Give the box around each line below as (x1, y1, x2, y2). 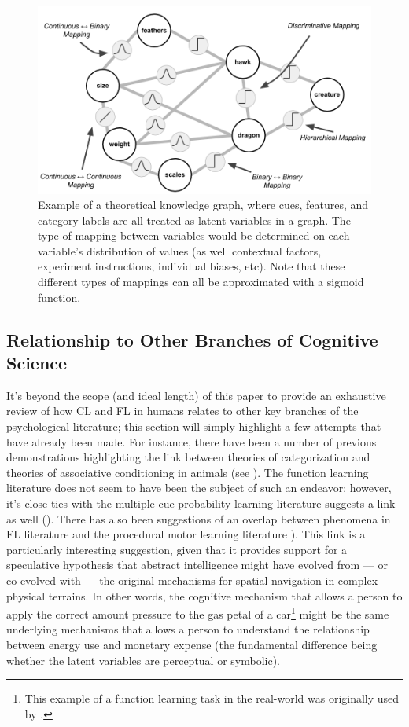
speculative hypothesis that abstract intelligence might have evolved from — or (6, 556, 388, 573)
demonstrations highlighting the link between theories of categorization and (6, 449, 370, 465)
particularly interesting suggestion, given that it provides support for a (6, 541, 348, 557)
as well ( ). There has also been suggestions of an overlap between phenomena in (6, 510, 391, 527)
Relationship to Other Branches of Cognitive (6, 327, 378, 351)
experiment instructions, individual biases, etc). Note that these (38, 258, 345, 274)
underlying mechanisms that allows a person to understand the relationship (6, 621, 370, 637)
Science (6, 351, 68, 375)
